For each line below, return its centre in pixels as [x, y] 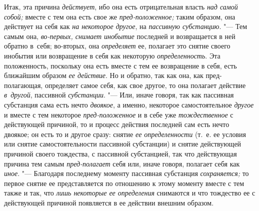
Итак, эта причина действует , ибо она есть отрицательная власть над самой [121, 6]
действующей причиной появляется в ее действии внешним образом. [109, 202]
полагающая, [23, 85]
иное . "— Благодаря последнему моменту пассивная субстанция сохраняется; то [126, 173]
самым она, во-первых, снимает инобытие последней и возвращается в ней [120, 36]
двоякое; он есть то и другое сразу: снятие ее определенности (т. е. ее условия [125, 134]
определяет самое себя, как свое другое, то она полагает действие [145, 85]
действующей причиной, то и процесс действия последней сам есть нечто [117, 124]
